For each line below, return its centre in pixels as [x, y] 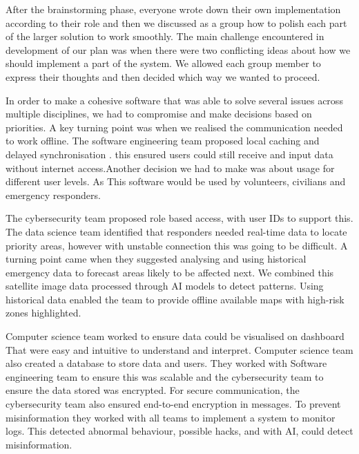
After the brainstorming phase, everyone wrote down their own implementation [173, 9]
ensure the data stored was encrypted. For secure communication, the [153, 390]
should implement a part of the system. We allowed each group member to [163, 63]
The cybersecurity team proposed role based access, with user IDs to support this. [179, 218]
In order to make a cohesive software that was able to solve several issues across [174, 100]
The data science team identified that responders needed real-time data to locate [176, 231]
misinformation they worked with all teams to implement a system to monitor [171, 417]
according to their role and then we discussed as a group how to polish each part [176, 22]
